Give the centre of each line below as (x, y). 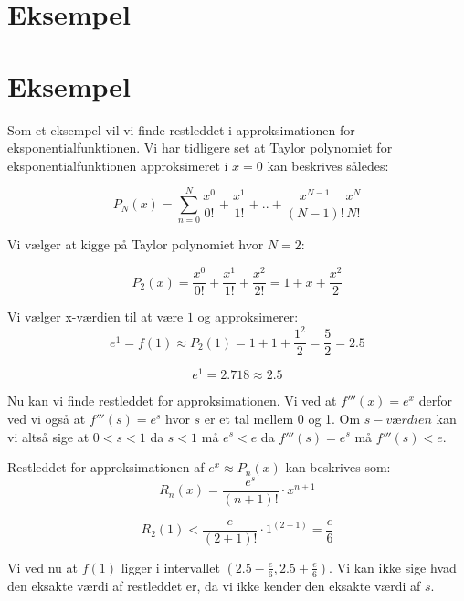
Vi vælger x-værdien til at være (95, 316)
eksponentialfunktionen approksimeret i (118, 165)
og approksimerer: (248, 316)
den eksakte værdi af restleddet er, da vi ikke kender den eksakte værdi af (214, 585)
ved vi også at (47, 418)
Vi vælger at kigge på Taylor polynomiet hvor (136, 244)
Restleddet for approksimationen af (106, 467)
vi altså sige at (48, 436)
